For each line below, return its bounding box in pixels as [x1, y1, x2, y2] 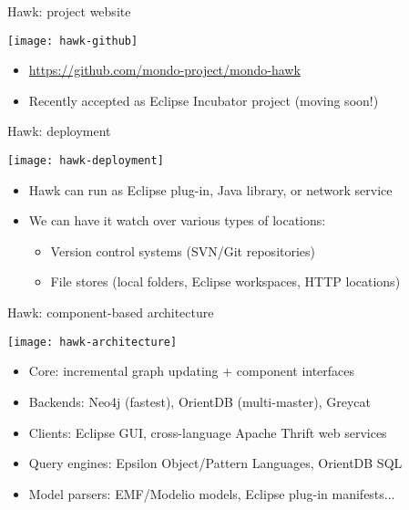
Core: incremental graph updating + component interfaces [28, 361, 355, 380]
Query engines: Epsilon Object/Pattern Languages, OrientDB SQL [28, 453, 403, 473]
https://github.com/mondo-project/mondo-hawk [28, 60, 301, 79]
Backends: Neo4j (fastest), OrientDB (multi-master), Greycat [28, 391, 371, 411]
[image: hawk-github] [7, 34, 138, 47]
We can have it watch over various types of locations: [28, 211, 326, 230]
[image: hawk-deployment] [7, 154, 164, 168]
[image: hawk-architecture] [7, 335, 178, 349]
